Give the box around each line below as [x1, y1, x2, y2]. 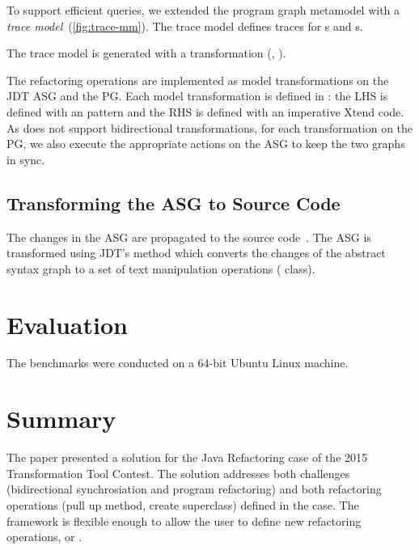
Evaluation [6, 307, 128, 341]
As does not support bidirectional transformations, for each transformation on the [6, 119, 413, 136]
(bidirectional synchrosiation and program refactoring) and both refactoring [6, 480, 382, 497]
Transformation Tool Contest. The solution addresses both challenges [6, 464, 350, 481]
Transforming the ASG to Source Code [6, 190, 341, 215]
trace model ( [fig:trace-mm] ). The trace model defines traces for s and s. [6, 17, 363, 34]
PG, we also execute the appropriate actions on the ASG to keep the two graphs [6, 135, 405, 152]
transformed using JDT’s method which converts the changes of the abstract [6, 244, 386, 261]
